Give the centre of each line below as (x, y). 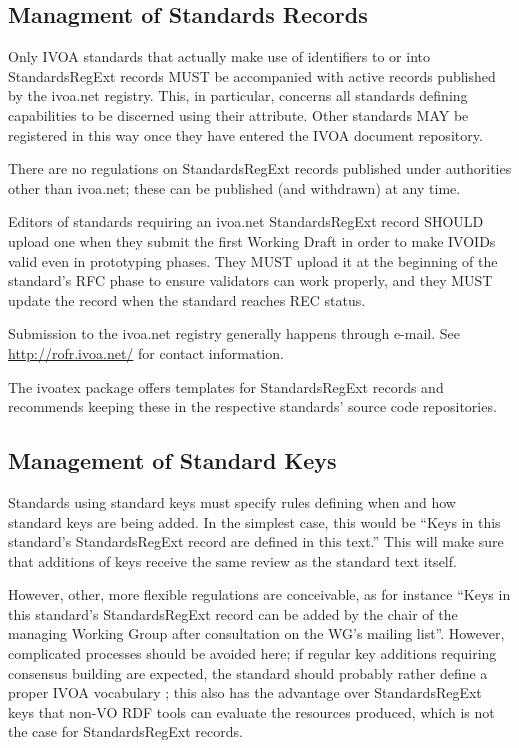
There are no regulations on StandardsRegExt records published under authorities (260, 168)
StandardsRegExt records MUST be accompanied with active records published (252, 75)
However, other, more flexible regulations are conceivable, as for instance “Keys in (259, 594)
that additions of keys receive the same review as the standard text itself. (232, 560)
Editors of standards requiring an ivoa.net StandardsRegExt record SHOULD (246, 221)
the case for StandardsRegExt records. (125, 731)
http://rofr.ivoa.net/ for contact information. (146, 352)
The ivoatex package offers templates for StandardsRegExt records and (226, 386)
